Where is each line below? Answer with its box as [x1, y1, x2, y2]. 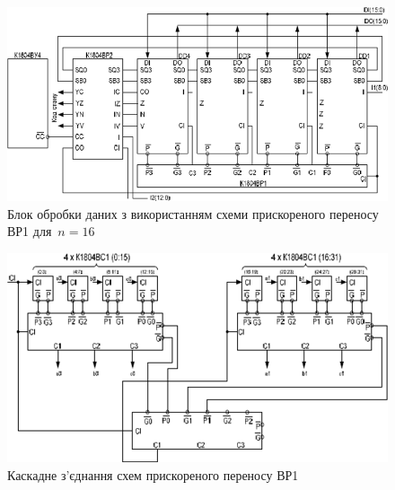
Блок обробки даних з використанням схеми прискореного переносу [7, 204, 379, 223]
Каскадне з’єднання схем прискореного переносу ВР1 [7, 465, 299, 484]
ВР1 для [7, 222, 52, 241]
